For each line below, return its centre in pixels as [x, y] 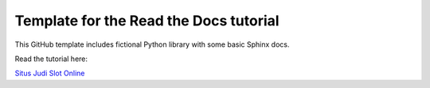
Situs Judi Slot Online [50, 73]
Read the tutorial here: [51, 59]
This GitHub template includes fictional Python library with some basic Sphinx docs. [152, 44]
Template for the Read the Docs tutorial [147, 21]
